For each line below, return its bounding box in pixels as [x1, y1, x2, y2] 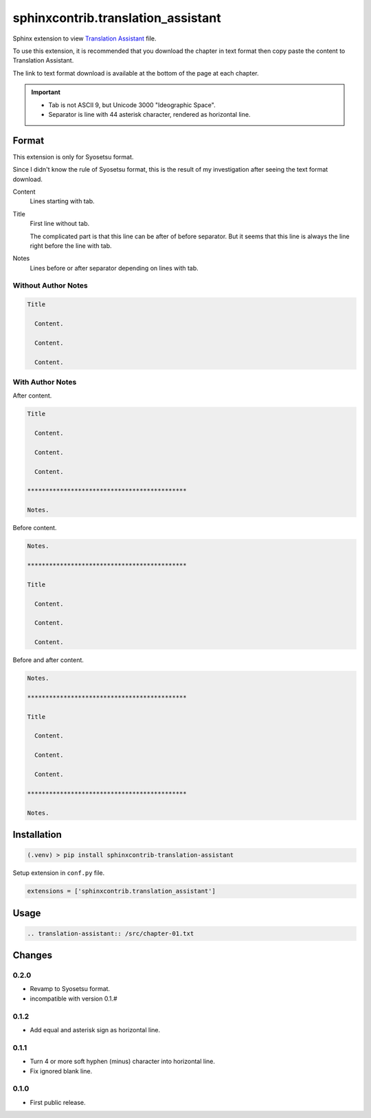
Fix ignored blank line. [30, 1066, 93, 1075]
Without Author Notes [12, 281, 89, 290]
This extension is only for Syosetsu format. [12, 152, 134, 161]
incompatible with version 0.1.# [30, 994, 117, 1003]
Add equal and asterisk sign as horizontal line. [30, 1025, 161, 1034]
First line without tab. [30, 220, 89, 228]
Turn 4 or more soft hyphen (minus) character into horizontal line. [30, 1058, 216, 1066]
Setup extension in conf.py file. [12, 869, 105, 877]
